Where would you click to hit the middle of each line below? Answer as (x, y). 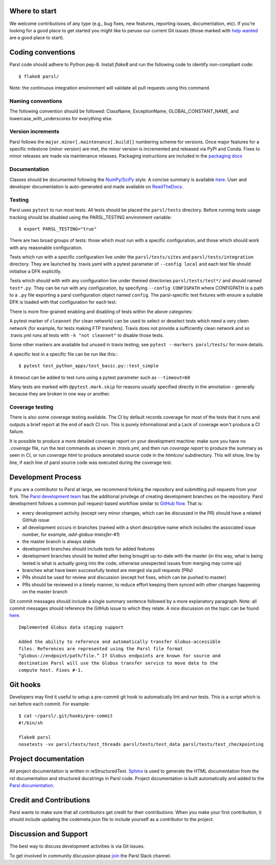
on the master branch (45, 592)
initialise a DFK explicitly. (36, 271)
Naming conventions (36, 101)
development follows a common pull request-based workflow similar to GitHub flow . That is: (106, 503)
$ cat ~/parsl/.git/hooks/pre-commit (66, 716)
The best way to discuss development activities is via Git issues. (77, 846)
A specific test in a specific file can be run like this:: (64, 354)
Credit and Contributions (50, 800)
